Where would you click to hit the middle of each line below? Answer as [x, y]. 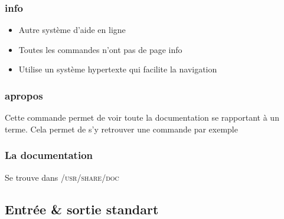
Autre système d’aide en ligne [72, 30]
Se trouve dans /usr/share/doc [62, 177]
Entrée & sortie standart [82, 209]
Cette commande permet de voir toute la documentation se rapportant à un [142, 117]
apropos [24, 95]
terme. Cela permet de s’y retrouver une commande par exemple [121, 129]
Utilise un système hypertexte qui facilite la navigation [118, 69]
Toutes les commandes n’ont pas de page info [100, 49]
